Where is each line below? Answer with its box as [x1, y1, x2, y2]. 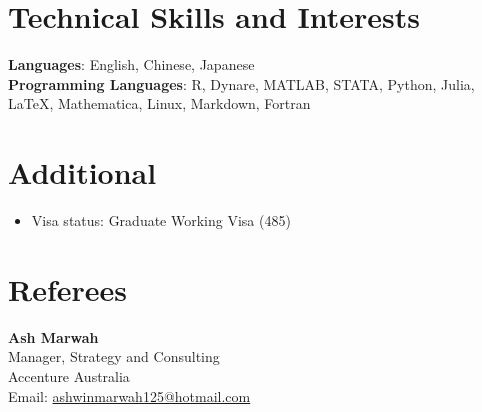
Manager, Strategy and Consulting [8, 346, 220, 367]
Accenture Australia [8, 365, 130, 386]
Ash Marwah [8, 326, 99, 347]
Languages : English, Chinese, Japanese [8, 54, 255, 75]
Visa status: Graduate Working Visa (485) [31, 210, 291, 231]
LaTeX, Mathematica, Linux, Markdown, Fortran [8, 93, 311, 114]
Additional [8, 152, 157, 193]
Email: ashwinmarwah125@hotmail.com [8, 385, 251, 406]
